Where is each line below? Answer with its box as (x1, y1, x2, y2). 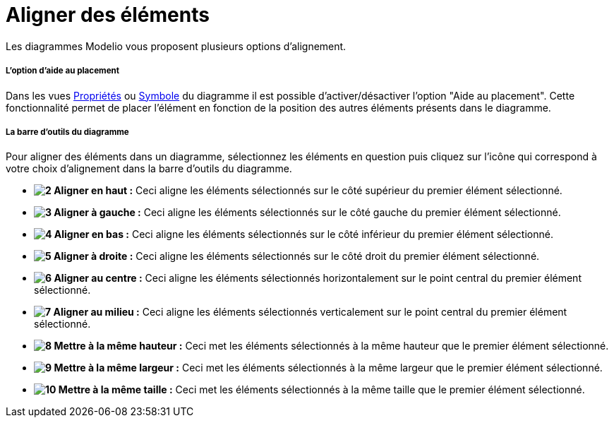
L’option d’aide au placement (6, 66, 120, 76)
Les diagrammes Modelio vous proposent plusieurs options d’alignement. (6, 40, 347, 52)
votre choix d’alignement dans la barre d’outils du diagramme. (6, 162, 292, 175)
